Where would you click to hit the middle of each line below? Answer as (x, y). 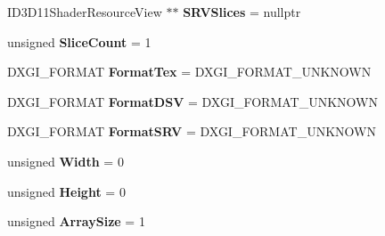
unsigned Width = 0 (66, 161)
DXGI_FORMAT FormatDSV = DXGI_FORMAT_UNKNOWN (192, 101)
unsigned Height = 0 (66, 191)
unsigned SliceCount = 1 (79, 41)
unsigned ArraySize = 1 (76, 221)
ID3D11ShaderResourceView (85, 12)
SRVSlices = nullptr (242, 12)
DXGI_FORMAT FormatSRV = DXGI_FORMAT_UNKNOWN (192, 131)
